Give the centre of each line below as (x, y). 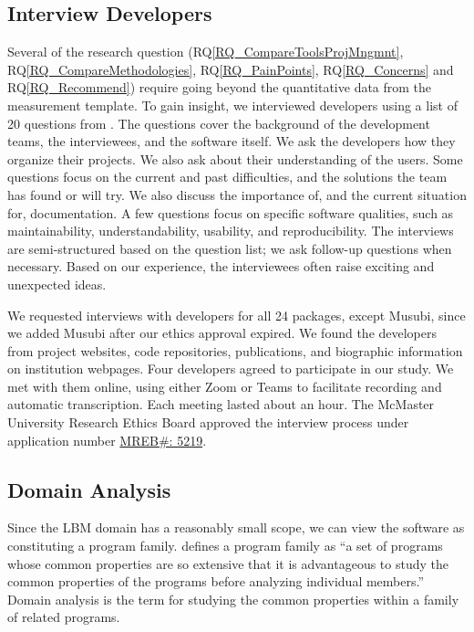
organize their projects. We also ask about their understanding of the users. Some (235, 158)
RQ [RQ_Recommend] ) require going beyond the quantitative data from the (220, 87)
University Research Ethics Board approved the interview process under (208, 422)
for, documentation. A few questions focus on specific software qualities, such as (231, 212)
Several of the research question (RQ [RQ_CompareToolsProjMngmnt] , (206, 52)
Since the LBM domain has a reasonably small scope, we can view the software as (236, 527)
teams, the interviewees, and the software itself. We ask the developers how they (232, 141)
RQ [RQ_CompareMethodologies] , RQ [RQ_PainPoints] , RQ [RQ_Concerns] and (231, 69)
